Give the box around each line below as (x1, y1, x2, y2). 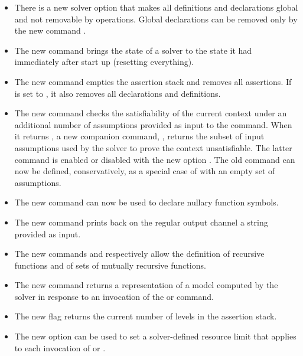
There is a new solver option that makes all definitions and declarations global (14, 1, 298, 13)
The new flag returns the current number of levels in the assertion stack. (14, 310, 277, 322)
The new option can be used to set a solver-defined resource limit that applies (14, 330, 297, 342)
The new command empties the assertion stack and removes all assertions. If (14, 75, 292, 87)
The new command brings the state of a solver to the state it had (14, 44, 252, 56)
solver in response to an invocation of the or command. (14, 290, 214, 302)
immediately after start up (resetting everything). (14, 55, 194, 68)
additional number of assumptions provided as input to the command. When (14, 118, 292, 130)
